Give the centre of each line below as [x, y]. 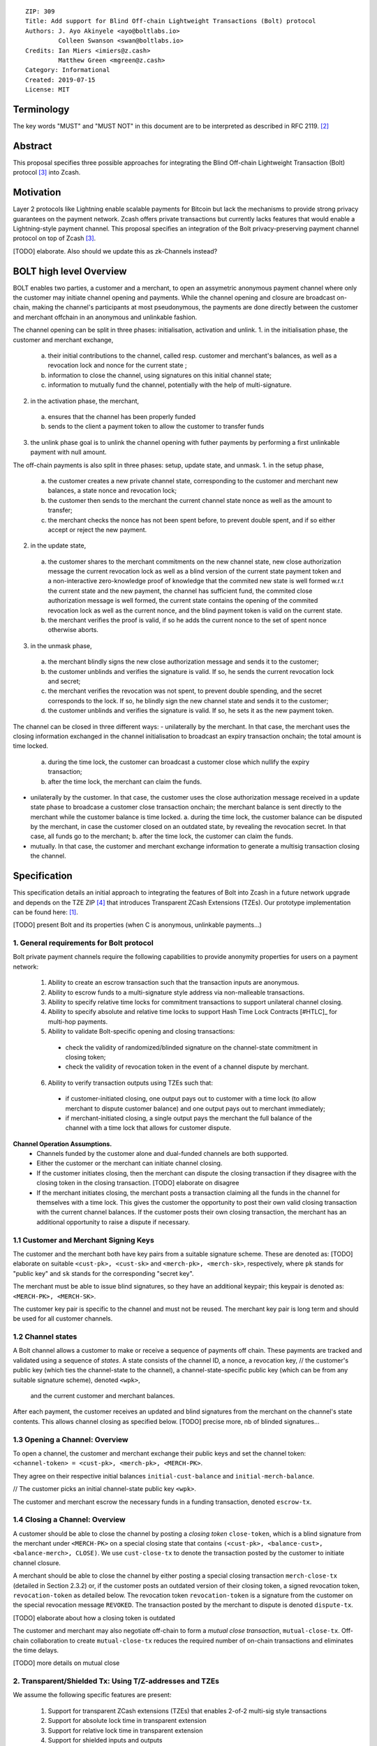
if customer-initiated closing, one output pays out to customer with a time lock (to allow [191, 1099]
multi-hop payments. [78, 1021]
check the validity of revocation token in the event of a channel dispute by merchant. [187, 1067]
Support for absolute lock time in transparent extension [127, 1721]
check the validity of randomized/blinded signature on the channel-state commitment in [191, 1047]
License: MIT [47, 90]
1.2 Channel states [45, 1337]
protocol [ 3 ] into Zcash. [47, 173]
